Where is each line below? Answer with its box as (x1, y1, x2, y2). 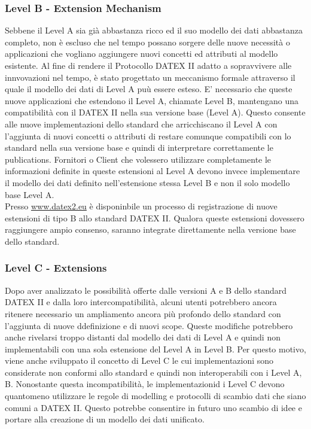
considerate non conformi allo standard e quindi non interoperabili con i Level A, (5, 366, 302, 378)
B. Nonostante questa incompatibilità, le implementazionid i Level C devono (5, 378, 285, 390)
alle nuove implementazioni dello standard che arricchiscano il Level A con (5, 117, 278, 130)
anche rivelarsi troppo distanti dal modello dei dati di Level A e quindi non (5, 331, 280, 343)
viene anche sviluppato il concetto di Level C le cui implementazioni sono (5, 354, 274, 367)
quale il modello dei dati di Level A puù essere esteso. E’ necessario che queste (5, 83, 292, 95)
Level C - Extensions (5, 260, 107, 275)
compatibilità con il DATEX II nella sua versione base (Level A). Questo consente (5, 106, 306, 118)
